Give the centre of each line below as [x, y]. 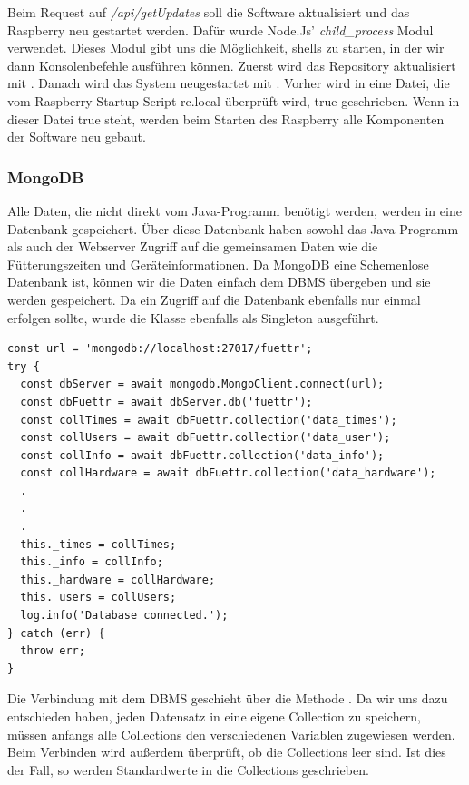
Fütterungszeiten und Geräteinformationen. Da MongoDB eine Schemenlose [218, 264]
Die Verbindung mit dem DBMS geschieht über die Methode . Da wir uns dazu [228, 698]
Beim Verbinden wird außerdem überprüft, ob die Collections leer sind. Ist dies [227, 752]
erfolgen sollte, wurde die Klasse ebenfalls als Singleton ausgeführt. [193, 317]
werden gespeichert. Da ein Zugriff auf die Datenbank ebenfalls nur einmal [214, 299]
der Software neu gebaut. [77, 137]
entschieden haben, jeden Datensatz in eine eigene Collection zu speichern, [214, 716]
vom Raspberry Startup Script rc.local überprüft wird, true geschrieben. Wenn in [234, 100]
